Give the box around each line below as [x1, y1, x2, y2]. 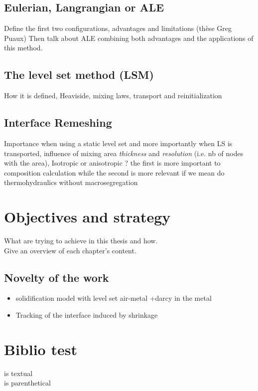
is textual [4, 368, 33, 378]
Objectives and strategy [4, 206, 171, 227]
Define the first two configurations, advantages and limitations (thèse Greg [4, 23, 232, 33]
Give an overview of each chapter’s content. [4, 245, 136, 255]
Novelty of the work [4, 269, 109, 285]
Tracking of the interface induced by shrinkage [15, 310, 158, 320]
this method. [4, 42, 43, 53]
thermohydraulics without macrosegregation [4, 177, 138, 188]
